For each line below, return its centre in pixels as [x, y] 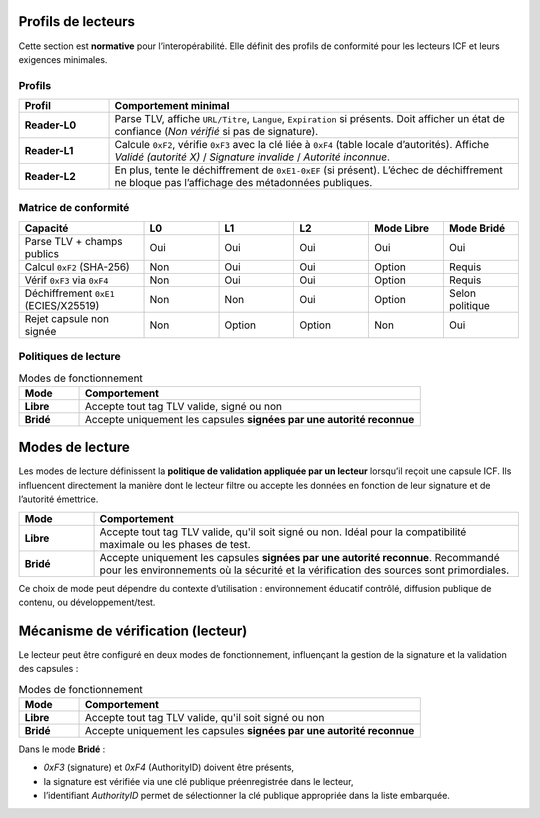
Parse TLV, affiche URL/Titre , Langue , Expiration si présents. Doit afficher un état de [309, 119]
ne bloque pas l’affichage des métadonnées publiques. [243, 183]
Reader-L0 [50, 125]
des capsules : [48, 669]
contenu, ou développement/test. [87, 602]
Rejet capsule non [67, 318]
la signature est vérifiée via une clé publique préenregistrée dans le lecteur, [198, 781]
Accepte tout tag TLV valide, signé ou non [183, 406]
